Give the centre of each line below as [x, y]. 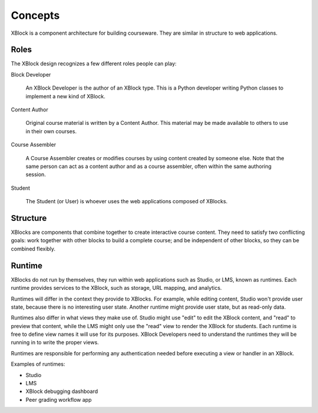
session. [36, 174]
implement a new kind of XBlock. [65, 96]
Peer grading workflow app [59, 399]
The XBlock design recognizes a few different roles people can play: [94, 64]
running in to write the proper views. [55, 342]
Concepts [35, 15]
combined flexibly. [33, 249]
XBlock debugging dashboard [62, 391]
